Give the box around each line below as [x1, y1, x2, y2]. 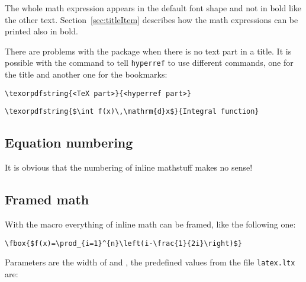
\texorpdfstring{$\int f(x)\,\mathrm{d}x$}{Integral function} [5, 107, 259, 116]
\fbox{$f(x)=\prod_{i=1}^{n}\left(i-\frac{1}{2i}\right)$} [5, 239, 242, 248]
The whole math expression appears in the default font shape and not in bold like [5, 2, 301, 14]
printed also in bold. [5, 25, 78, 37]
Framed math [5, 190, 89, 209]
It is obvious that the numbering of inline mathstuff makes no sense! [5, 161, 253, 174]
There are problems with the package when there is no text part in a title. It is [5, 44, 292, 57]
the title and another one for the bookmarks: [5, 68, 168, 81]
